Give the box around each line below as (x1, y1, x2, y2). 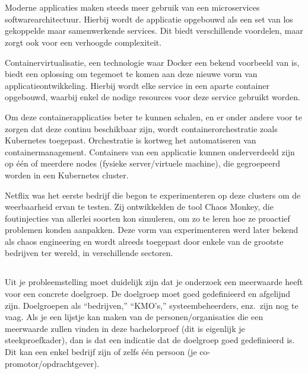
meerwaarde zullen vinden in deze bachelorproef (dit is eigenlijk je (5, 322, 245, 334)
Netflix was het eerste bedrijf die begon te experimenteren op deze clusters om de (5, 188, 301, 201)
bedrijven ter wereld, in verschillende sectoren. (5, 247, 173, 259)
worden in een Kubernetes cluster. (5, 168, 129, 181)
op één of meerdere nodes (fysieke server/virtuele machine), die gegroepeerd (5, 157, 281, 170)
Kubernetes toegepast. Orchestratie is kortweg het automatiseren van (5, 134, 256, 146)
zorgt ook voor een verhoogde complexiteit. (5, 36, 162, 48)
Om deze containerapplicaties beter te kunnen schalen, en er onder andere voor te (5, 110, 302, 123)
